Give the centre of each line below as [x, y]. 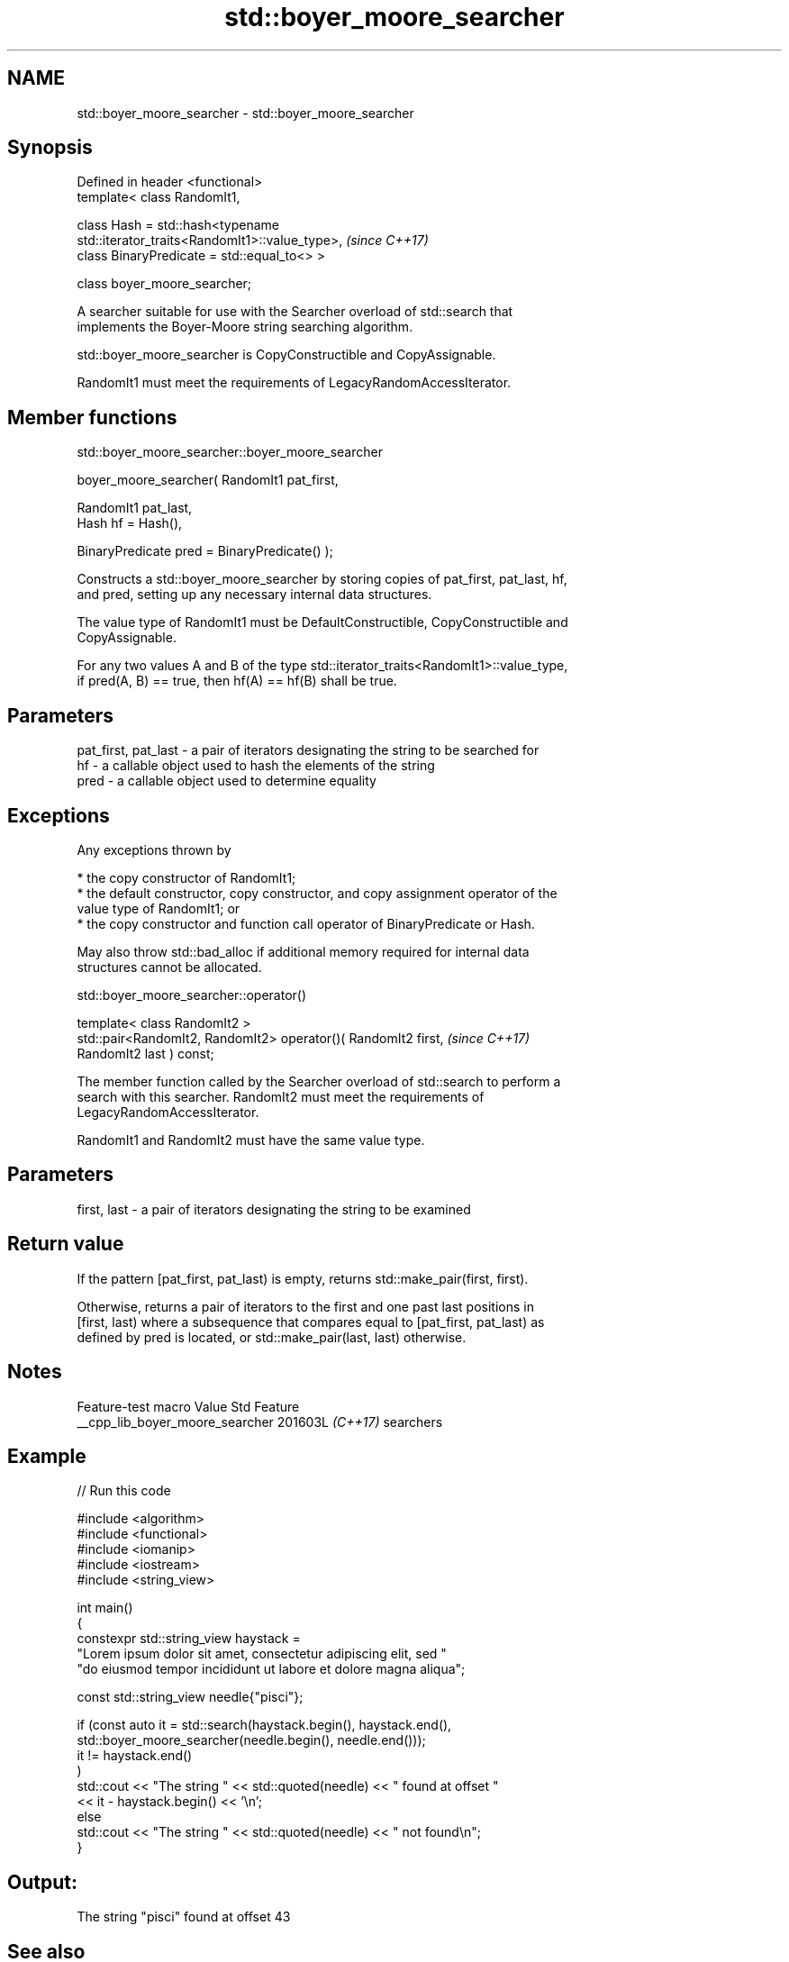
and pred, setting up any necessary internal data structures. [254, 595]
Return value [66, 1244]
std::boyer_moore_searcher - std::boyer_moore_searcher [245, 113]
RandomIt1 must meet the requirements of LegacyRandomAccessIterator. [294, 383]
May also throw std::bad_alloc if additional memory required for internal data [303, 951]
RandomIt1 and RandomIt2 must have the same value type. [251, 1140]
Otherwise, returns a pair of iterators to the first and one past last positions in [305, 1306]
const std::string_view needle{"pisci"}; [190, 1697]
